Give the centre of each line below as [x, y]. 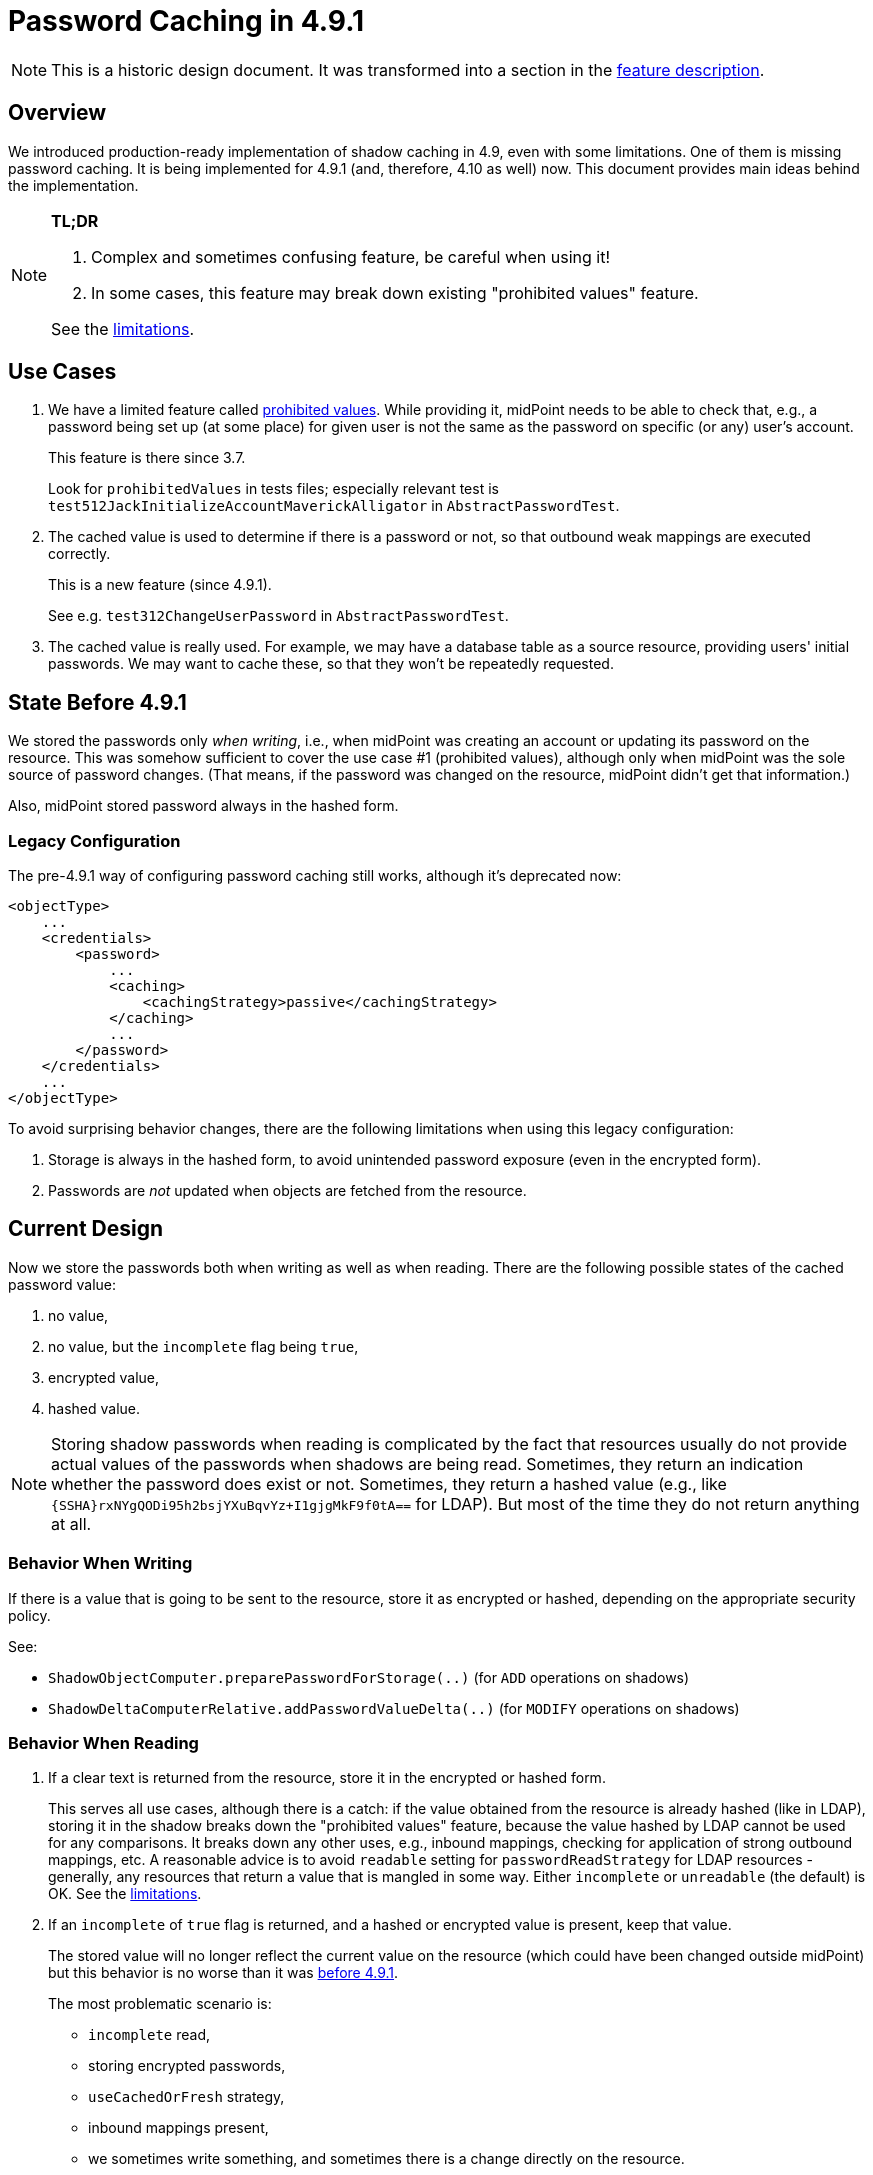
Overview [57, 113]
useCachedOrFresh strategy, [186, 2097]
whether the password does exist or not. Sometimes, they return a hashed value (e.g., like [389, 1483]
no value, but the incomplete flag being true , [203, 1346]
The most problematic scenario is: [160, 2004]
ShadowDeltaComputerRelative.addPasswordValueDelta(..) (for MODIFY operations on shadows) [394, 1708]
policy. [29, 1615]
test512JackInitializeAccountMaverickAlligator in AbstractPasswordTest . [334, 506]
